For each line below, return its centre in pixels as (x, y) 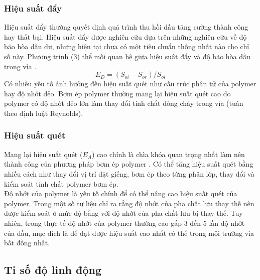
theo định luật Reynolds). (44, 113)
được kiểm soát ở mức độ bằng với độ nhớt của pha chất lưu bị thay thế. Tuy (123, 213)
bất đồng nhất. (27, 243)
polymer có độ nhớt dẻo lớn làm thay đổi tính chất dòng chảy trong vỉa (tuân (124, 103)
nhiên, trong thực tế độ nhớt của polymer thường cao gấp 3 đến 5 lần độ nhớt (124, 223)
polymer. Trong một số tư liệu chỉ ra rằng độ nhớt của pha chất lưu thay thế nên (129, 203)
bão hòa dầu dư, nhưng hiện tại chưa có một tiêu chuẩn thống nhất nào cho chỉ (127, 46)
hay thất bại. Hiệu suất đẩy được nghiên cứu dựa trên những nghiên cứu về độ (125, 36)
